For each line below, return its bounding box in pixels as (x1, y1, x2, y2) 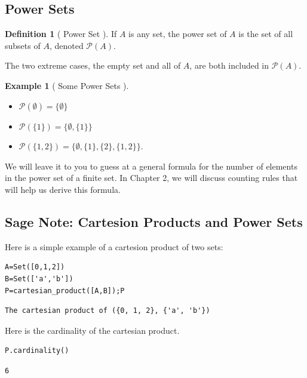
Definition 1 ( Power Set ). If (5, 27, 117, 40)
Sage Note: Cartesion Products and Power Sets (5, 212, 303, 231)
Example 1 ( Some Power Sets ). (5, 79, 129, 91)
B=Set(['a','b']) (5, 274, 73, 283)
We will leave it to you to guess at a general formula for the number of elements (5, 159, 297, 172)
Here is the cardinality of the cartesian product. (5, 324, 180, 336)
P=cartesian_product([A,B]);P (5, 286, 125, 295)
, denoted (49, 39, 84, 51)
